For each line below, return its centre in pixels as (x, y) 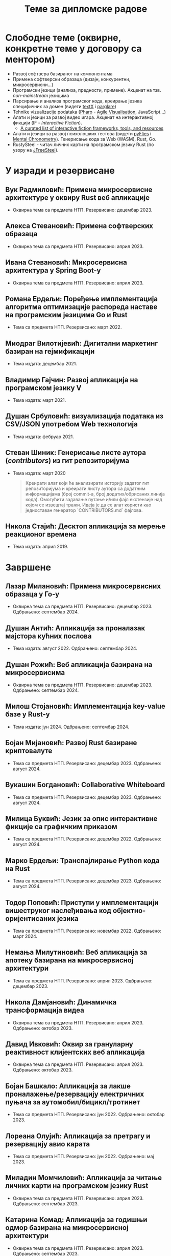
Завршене (28, 567)
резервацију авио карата (48, 1144)
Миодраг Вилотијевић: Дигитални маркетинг (82, 343)
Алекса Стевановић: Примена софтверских (79, 226)
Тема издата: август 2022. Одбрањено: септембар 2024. (75, 648)
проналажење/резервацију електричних (75, 1094)
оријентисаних (31, 919)
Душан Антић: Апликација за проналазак (75, 628)
